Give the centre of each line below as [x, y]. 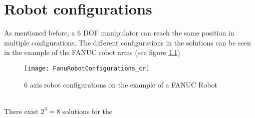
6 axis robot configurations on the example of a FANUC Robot [121, 84]
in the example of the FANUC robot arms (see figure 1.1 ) [92, 52]
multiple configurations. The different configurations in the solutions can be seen [127, 42]
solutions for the [87, 111]
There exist [21, 111]
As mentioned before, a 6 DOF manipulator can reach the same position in [119, 33]
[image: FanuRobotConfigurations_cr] [87, 68]
